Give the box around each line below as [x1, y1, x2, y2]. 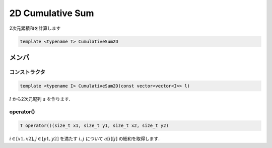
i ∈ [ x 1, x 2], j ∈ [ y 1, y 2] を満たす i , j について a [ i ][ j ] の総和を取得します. [9, 136, 160, 142]
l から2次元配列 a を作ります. [9, 96, 71, 102]
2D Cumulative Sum [9, 8, 94, 19]
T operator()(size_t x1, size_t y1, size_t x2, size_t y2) [20, 123, 169, 128]
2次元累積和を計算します [9, 25, 61, 31]
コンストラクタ [9, 68, 45, 76]
